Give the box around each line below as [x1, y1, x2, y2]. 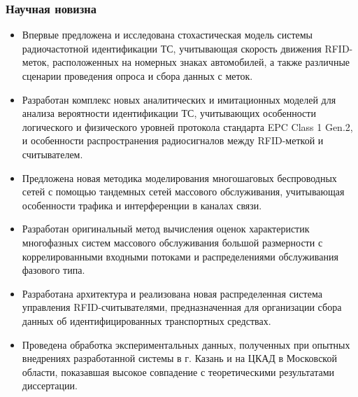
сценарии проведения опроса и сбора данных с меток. [22, 69, 253, 83]
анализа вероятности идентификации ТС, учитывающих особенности [22, 106, 316, 120]
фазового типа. [22, 263, 85, 277]
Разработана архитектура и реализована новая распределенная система [22, 286, 322, 300]
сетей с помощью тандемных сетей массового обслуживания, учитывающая [22, 184, 345, 199]
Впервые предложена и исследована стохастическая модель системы [22, 27, 313, 42]
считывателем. [22, 146, 83, 161]
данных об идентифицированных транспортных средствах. [22, 313, 271, 328]
